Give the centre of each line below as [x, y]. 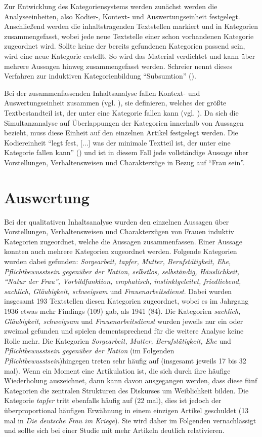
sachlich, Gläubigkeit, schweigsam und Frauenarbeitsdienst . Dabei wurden [118, 291]
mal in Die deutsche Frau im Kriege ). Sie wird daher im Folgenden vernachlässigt [130, 420]
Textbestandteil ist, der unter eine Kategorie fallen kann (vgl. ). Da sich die [121, 112]
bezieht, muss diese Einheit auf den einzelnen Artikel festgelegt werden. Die [121, 133]
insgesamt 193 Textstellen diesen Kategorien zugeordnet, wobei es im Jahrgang [126, 301]
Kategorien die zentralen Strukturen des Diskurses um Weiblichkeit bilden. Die [126, 390]
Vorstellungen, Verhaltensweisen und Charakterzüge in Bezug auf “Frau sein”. [124, 162]
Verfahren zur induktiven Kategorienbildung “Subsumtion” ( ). [100, 76]
